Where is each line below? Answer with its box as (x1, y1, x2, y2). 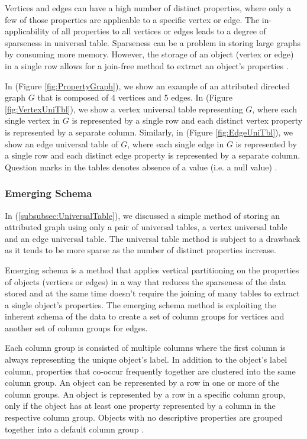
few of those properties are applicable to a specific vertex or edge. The (5, 13, 260, 25)
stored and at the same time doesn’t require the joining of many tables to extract (5, 287, 300, 299)
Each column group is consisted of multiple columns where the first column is (5, 341, 286, 354)
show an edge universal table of (5, 137, 118, 150)
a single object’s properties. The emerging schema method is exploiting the (5, 298, 276, 311)
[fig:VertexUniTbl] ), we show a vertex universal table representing (5, 102, 243, 115)
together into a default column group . (5, 422, 144, 435)
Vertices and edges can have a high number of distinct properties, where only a (5, 2, 291, 14)
